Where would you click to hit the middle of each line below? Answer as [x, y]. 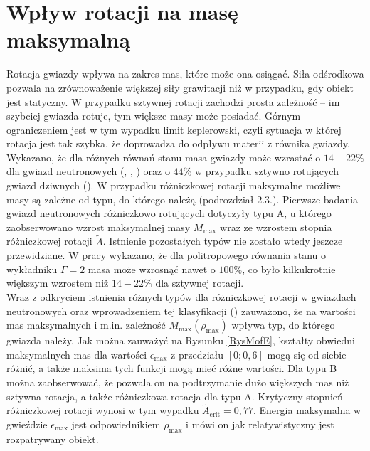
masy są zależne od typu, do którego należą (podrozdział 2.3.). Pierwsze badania [183, 199]
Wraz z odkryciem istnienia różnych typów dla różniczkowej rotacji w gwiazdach [181, 297]
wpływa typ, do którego [283, 325]
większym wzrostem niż [58, 283]
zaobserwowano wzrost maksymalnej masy [99, 227]
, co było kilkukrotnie [289, 269]
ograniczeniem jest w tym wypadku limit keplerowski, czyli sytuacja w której [174, 129]
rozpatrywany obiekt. [53, 439]
